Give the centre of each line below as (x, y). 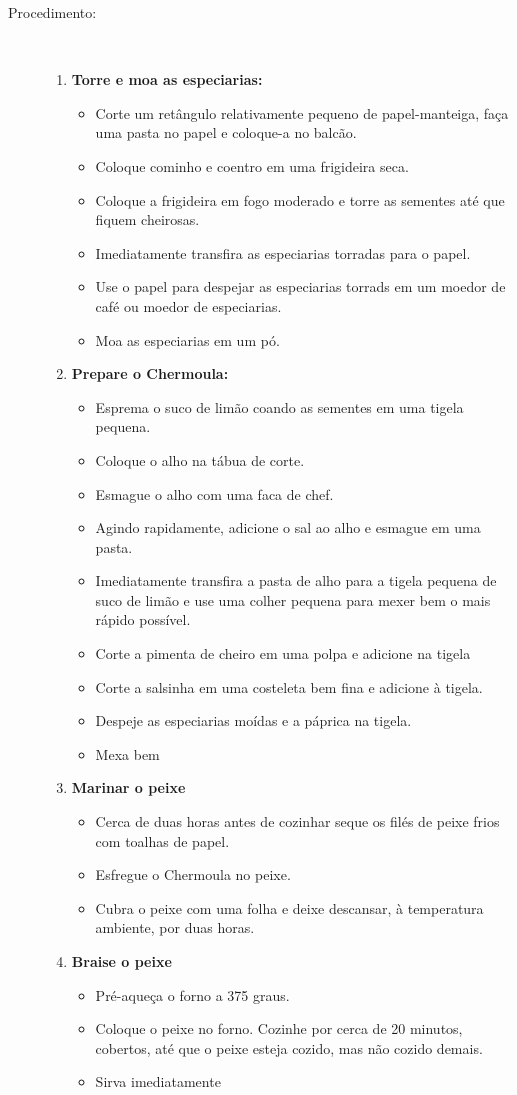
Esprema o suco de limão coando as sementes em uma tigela (279, 406)
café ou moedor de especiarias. (188, 305)
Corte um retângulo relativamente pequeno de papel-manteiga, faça (302, 112)
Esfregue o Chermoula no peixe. (193, 874)
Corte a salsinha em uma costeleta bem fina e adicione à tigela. (289, 686)
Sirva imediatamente (158, 1081)
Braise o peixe (121, 961)
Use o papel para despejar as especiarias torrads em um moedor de (300, 286)
